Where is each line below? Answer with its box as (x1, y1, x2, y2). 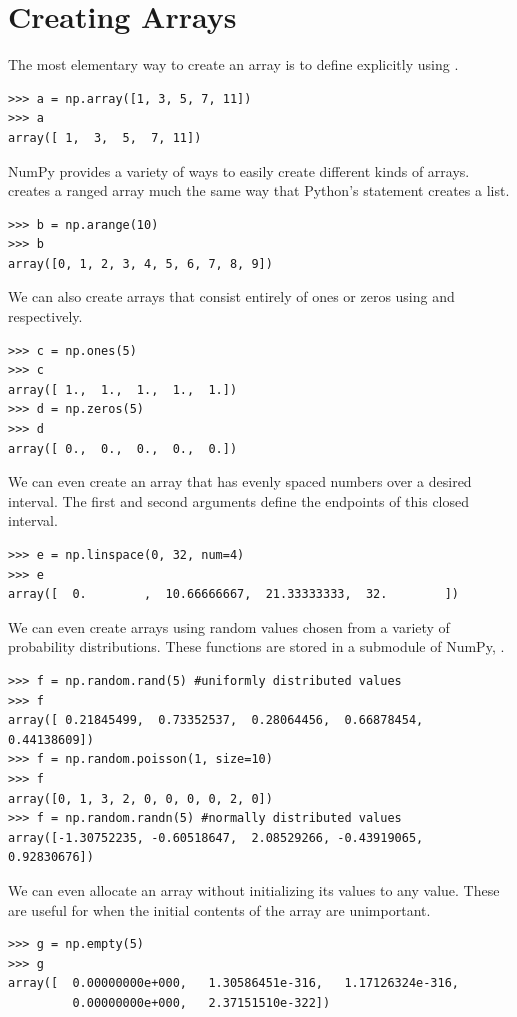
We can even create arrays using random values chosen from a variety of (8, 616, 450, 637)
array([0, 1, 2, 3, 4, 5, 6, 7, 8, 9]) (8, 256, 273, 271)
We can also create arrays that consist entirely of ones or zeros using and (8, 286, 455, 307)
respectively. (8, 306, 83, 327)
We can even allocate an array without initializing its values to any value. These (8, 879, 500, 900)
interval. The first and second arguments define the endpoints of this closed (8, 490, 470, 511)
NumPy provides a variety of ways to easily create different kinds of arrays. (8, 160, 470, 181)
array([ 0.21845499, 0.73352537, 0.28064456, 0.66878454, (8, 713, 424, 728)
